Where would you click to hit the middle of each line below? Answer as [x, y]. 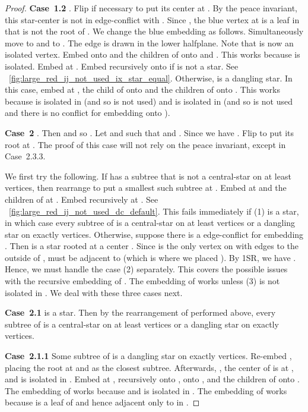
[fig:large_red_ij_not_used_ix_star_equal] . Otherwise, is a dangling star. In [151, 78]
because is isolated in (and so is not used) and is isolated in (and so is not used [149, 101]
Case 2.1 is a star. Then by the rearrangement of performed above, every [140, 312]
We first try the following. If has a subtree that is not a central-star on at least [148, 176]
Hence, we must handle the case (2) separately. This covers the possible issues [146, 269]
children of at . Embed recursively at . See [82, 199]
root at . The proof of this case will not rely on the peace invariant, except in [145, 144]
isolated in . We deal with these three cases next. [94, 292]
